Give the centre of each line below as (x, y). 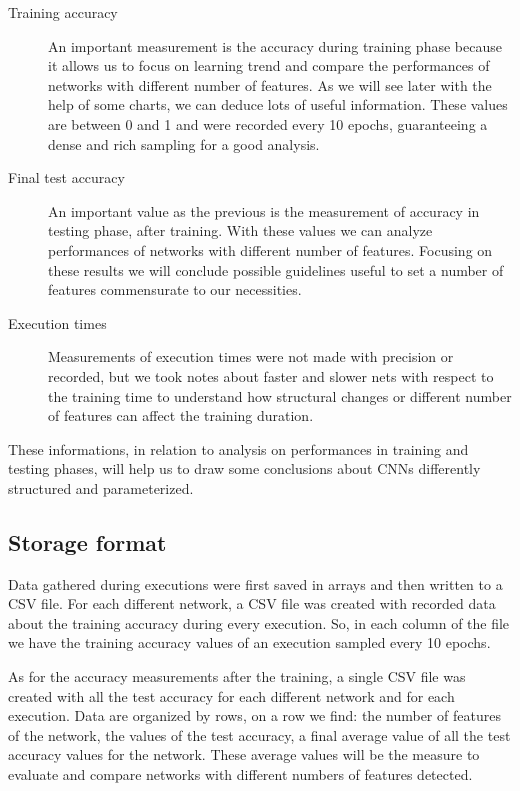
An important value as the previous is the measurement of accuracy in (264, 210)
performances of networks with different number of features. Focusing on (270, 249)
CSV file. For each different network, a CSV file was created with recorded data (252, 603)
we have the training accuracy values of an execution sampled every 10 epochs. (249, 642)
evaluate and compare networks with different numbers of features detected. (240, 774)
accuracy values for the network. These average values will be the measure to (244, 754)
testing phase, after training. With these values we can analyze (240, 230)
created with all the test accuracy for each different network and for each (231, 695)
